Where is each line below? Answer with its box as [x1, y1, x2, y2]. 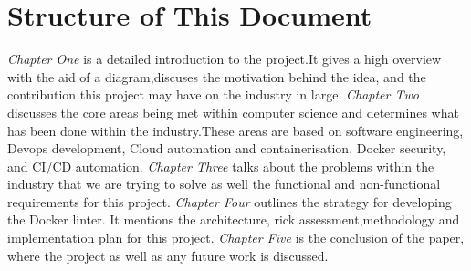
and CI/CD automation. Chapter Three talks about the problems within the [7, 156, 434, 175]
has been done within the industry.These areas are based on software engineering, [7, 120, 464, 140]
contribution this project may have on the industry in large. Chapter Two [7, 85, 419, 104]
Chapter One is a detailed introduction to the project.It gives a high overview [7, 49, 442, 68]
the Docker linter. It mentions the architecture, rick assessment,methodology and [7, 210, 460, 229]
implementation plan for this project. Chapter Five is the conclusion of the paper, [7, 228, 465, 247]
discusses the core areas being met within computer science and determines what [7, 102, 459, 121]
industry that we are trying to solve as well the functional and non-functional [7, 174, 441, 193]
